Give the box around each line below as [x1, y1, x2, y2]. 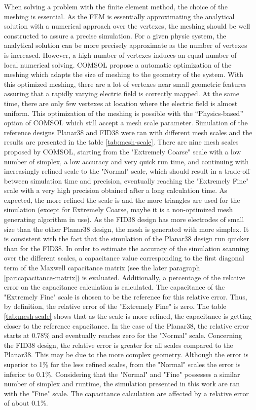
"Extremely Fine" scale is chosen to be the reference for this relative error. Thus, [4, 291, 247, 301]
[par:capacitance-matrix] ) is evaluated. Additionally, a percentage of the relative [4, 272, 246, 282]
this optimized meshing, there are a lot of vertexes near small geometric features [4, 78, 247, 89]
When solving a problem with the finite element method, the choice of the [4, 1, 228, 11]
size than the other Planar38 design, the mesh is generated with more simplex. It [4, 224, 249, 234]
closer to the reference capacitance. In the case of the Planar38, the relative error [4, 320, 249, 331]
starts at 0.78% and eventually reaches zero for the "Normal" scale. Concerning [4, 330, 242, 340]
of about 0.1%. [4, 398, 48, 408]
